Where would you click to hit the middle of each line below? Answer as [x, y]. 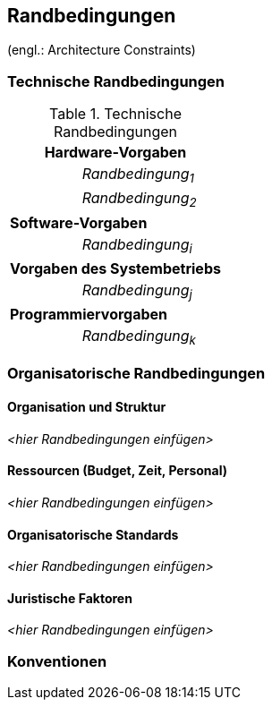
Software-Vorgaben [79, 222]
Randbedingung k [139, 337]
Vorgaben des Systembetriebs [115, 268]
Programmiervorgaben [89, 314]
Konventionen [57, 661]
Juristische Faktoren [70, 598]
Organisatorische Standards [93, 534]
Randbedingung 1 [138, 175]
